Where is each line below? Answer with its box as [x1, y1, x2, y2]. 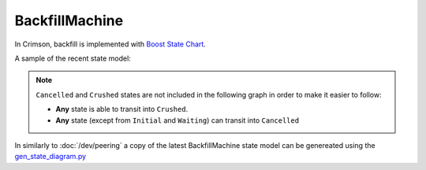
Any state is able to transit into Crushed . [55, 105, 189, 114]
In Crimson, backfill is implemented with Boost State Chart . [14, 39, 207, 49]
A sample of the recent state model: [14, 54, 132, 63]
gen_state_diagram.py [14, 152, 87, 161]
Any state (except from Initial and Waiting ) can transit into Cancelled [55, 115, 300, 125]
